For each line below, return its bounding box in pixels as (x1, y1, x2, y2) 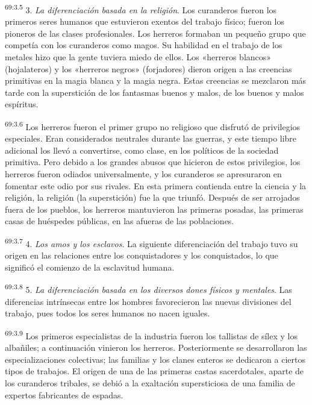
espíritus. (5, 98, 39, 110)
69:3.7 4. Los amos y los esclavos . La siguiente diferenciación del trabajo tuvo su (5, 236, 298, 250)
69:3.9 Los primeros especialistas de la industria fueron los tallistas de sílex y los (5, 327, 298, 342)
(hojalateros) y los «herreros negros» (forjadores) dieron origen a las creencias (5, 62, 292, 75)
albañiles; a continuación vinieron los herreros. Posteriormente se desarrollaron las (5, 341, 307, 354)
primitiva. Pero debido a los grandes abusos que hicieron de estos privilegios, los (5, 155, 301, 168)
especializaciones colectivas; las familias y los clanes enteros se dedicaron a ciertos (5, 353, 305, 365)
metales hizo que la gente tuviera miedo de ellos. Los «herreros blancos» (5, 51, 272, 63)
